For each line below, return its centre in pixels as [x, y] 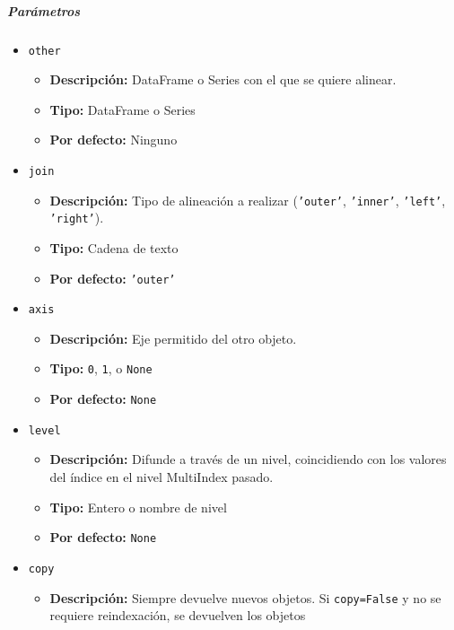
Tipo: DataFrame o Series [122, 109]
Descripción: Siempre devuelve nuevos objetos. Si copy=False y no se [245, 597]
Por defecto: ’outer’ [113, 278]
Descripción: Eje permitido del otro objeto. [173, 338]
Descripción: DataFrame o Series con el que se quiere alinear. [223, 79]
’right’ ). [77, 218]
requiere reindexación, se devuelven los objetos [178, 615]
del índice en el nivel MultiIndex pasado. [162, 477]
